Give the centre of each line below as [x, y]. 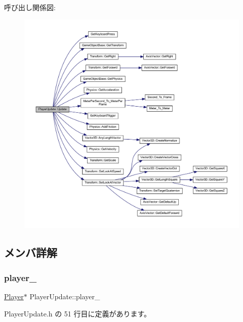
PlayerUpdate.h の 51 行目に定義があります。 [78, 313]
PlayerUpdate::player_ [65, 296]
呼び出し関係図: [30, 7]
